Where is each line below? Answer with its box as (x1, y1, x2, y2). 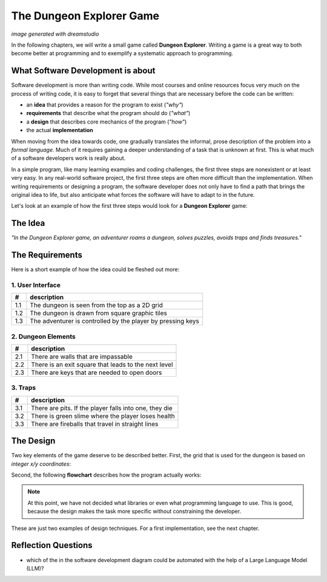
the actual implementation (26, 127, 93, 134)
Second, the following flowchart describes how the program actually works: (11, 471, 202, 478)
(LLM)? (26, 564, 44, 572)
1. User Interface (11, 280, 61, 289)
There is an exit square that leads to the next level (31, 360, 173, 369)
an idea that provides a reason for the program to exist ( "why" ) (26, 101, 184, 108)
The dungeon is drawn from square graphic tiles (30, 309, 168, 317)
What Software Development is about (11, 65, 156, 76)
